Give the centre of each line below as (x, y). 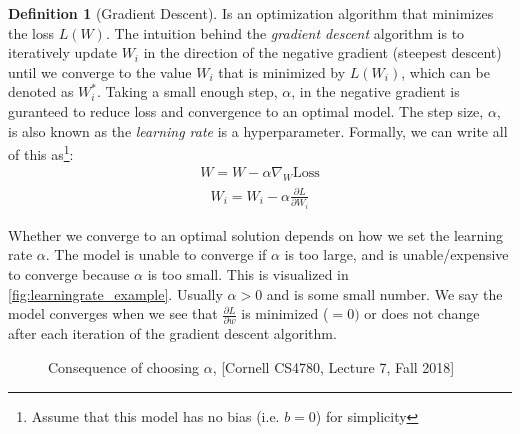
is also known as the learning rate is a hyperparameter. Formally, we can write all (258, 130)
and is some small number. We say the (384, 293)
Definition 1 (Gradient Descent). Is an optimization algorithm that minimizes (251, 13)
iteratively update (62, 52)
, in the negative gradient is (375, 91)
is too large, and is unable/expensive (396, 254)
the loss (31, 32)
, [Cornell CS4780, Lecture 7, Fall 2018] (333, 367)
